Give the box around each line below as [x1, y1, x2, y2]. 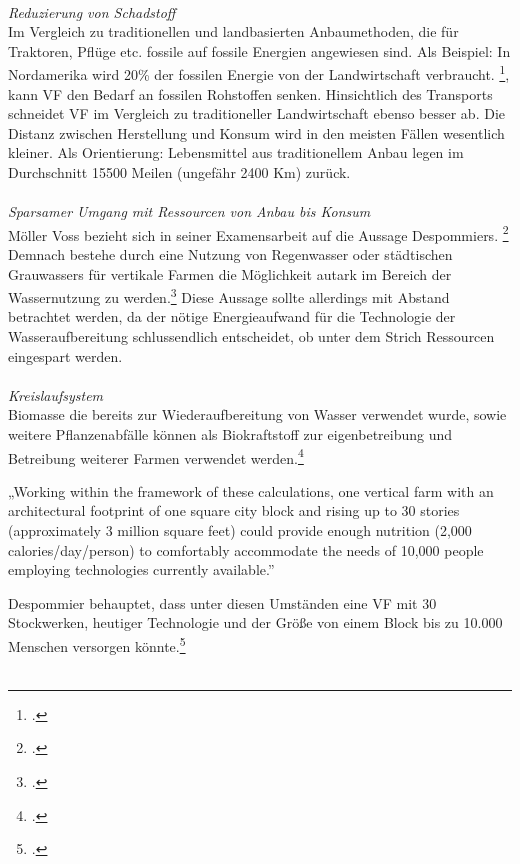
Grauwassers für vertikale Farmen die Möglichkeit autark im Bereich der [8, 263, 452, 284]
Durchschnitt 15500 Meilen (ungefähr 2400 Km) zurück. [8, 162, 351, 182]
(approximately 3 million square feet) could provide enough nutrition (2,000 [8, 520, 472, 541]
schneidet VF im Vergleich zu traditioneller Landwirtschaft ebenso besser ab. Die [8, 103, 505, 124]
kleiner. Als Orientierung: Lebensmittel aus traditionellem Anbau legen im [8, 142, 464, 163]
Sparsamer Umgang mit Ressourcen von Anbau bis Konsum [8, 201, 371, 222]
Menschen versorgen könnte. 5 [8, 633, 186, 656]
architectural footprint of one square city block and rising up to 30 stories [8, 500, 460, 521]
